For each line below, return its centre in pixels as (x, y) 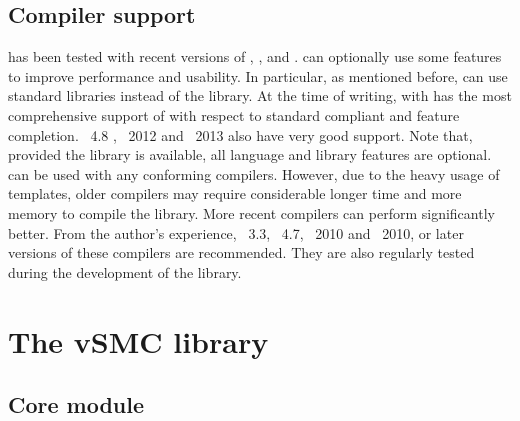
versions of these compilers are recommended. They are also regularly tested (241, 252)
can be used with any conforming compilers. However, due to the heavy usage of (254, 173)
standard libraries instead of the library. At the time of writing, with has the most (260, 95)
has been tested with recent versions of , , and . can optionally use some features (255, 56)
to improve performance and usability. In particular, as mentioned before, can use (258, 75)
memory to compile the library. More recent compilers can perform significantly (251, 212)
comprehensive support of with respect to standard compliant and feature (234, 114)
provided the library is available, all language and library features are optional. (250, 154)
